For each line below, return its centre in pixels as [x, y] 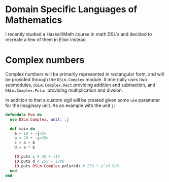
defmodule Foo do [24, 115]
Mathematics [34, 20]
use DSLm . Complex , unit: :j [40, 119]
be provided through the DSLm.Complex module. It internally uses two [76, 79]
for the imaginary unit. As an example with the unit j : [60, 105]
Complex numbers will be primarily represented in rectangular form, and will [85, 74]
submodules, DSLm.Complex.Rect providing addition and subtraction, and [80, 85]
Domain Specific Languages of [71, 9]
